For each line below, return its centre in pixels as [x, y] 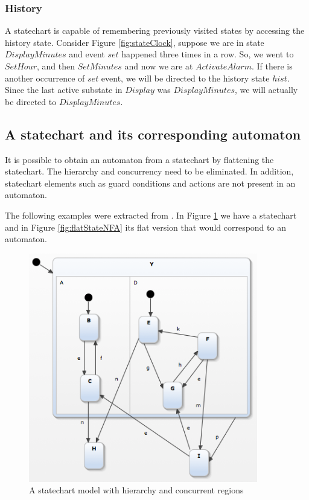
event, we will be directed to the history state [185, 78]
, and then [56, 66]
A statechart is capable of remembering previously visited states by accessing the [155, 30]
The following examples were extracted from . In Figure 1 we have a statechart [151, 215]
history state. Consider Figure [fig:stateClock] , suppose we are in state [135, 42]
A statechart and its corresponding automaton [153, 134]
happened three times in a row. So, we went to [208, 54]
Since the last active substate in [64, 90]
